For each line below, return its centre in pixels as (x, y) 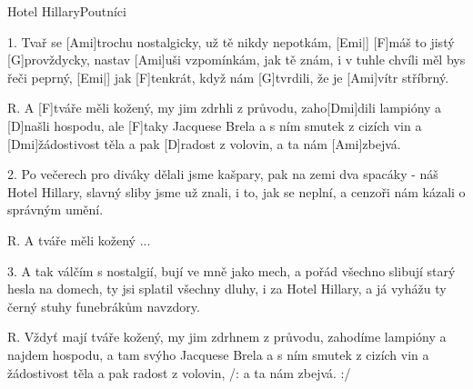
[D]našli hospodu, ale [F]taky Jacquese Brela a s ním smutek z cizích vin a (215, 125)
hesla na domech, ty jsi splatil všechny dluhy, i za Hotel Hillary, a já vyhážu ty (227, 289)
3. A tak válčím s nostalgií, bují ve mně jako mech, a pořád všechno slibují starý (231, 270)
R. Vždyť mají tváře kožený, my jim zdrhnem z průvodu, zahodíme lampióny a (227, 337)
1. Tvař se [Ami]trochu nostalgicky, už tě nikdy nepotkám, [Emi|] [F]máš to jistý (231, 41)
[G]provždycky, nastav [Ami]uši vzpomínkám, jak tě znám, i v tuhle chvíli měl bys (236, 60)
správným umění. (55, 209)
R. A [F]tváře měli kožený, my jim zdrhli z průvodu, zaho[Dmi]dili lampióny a (225, 108)
